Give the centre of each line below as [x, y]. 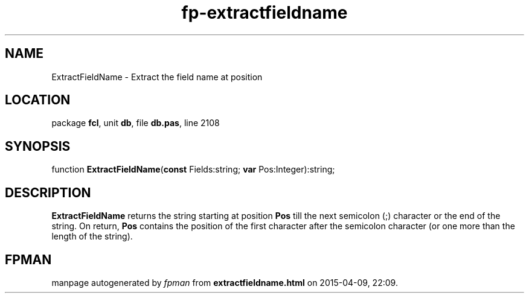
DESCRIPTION [48, 192]
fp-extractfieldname [264, 13]
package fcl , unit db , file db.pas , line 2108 [136, 123]
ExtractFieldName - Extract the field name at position [157, 77]
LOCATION [38, 100]
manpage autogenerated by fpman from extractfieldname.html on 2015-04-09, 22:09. [225, 282]
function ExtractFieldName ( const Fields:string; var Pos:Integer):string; [193, 170]
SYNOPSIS [38, 146]
